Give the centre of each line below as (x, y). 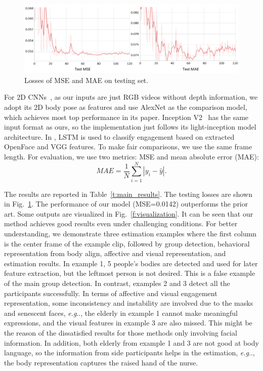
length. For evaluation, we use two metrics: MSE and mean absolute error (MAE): (131, 156)
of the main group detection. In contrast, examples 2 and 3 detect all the (117, 283)
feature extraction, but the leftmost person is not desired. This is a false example (130, 273)
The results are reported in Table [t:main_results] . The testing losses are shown (128, 194)
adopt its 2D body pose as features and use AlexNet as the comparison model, (126, 107)
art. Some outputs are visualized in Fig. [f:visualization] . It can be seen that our (129, 213)
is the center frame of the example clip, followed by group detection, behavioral (127, 243)
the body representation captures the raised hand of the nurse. (101, 362)
